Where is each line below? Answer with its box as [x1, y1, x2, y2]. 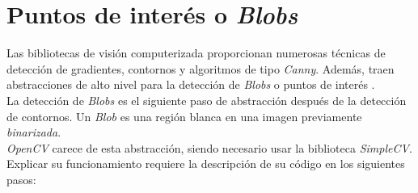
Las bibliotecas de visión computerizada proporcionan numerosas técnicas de [6, 44, 386, 61]
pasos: [6, 170, 36, 187]
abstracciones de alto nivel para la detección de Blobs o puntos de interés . [6, 76, 375, 93]
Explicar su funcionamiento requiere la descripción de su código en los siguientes [6, 155, 405, 172]
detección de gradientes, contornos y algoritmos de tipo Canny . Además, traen [6, 60, 395, 77]
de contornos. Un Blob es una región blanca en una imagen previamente [6, 107, 362, 124]
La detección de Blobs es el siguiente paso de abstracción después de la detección [6, 91, 407, 108]
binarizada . [6, 124, 61, 141]
